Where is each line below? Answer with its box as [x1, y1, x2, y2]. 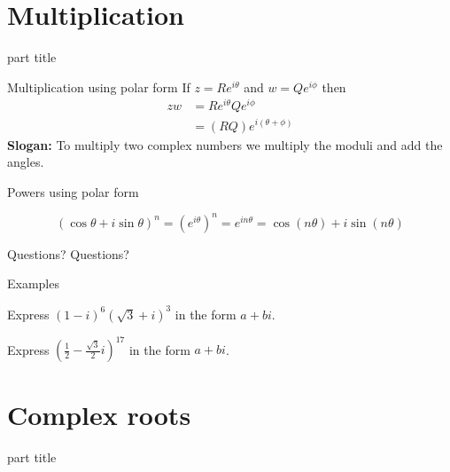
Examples [7, 274, 59, 293]
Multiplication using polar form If [7, 77, 190, 96]
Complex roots [7, 397, 191, 433]
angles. [7, 153, 44, 171]
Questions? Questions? [7, 244, 129, 263]
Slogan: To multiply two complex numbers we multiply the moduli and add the [7, 135, 443, 153]
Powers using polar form [7, 182, 139, 201]
